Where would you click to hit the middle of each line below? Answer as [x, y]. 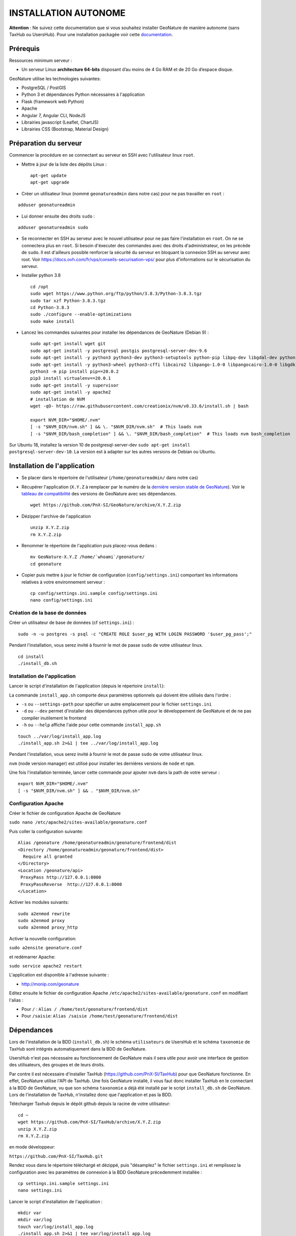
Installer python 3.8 [41, 275]
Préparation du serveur [46, 143]
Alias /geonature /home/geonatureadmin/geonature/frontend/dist [97, 843]
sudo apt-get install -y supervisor [74, 385]
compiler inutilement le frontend [54, 718]
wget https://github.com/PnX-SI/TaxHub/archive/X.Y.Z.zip [90, 1122]
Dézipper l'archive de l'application [56, 516]
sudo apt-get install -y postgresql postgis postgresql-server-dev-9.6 [119, 351]
